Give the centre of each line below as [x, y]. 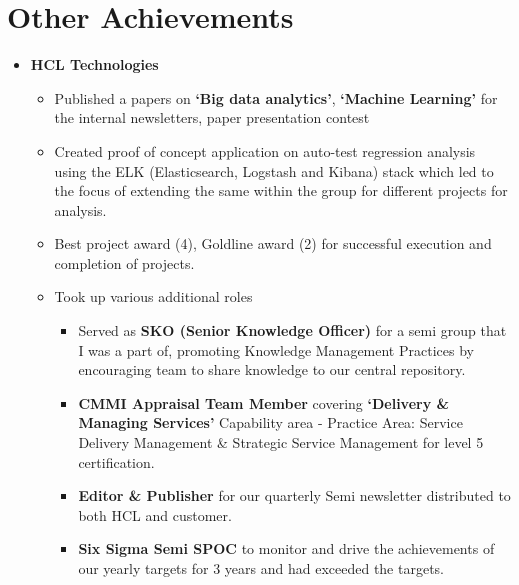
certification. [116, 461]
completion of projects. [124, 262]
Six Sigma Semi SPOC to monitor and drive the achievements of [286, 548]
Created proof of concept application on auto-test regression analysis [265, 150]
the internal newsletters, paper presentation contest [212, 117]
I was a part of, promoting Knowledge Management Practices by [276, 349]
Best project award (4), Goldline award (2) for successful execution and [273, 243]
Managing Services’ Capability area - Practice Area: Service [270, 422]
